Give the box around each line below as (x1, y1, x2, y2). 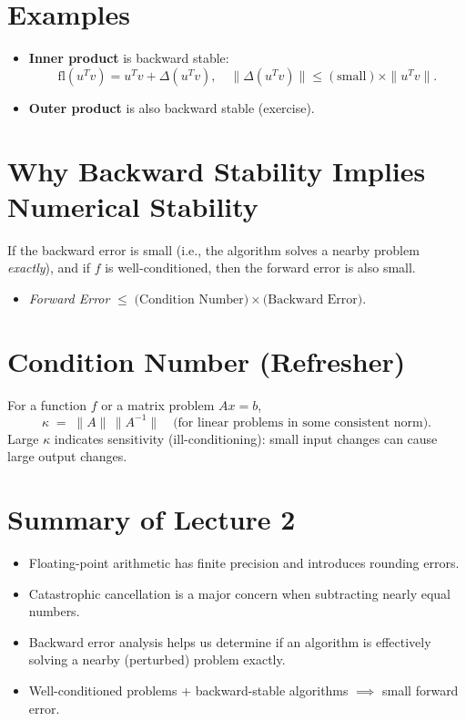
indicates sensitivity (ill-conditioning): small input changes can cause (54, 428, 438, 448)
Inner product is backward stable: (28, 48, 229, 67)
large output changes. (7, 447, 127, 466)
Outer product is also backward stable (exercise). (28, 98, 315, 117)
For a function (7, 395, 86, 414)
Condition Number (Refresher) (7, 342, 406, 379)
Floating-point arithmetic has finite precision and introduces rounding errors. (28, 552, 460, 572)
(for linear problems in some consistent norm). (173, 416, 432, 429)
